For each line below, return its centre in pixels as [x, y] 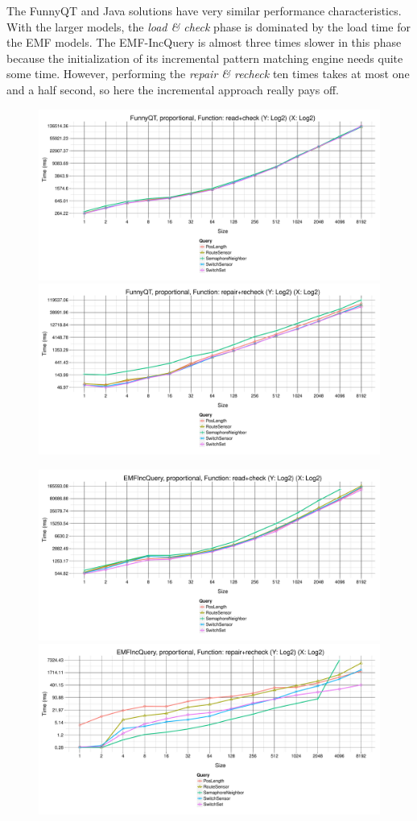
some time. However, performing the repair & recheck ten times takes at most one [208, 74]
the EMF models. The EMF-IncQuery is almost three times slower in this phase [204, 42]
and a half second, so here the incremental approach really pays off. [173, 89]
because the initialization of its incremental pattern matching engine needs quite [205, 58]
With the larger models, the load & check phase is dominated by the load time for [208, 26]
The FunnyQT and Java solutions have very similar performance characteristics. [204, 10]
